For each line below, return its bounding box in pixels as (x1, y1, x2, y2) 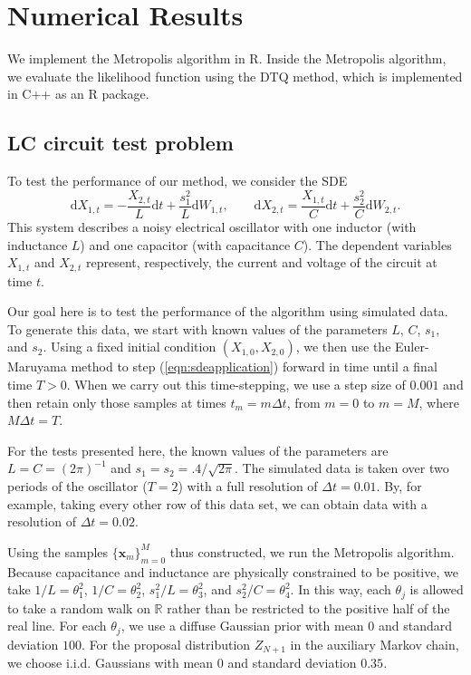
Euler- (395, 337, 429, 356)
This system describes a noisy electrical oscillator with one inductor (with (7, 217, 417, 236)
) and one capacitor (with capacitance (80, 235, 291, 254)
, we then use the (295, 337, 391, 356)
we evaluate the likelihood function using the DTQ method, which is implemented (7, 66, 463, 85)
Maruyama (7, 357, 67, 376)
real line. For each (7, 616, 107, 635)
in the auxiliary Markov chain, (290, 634, 459, 653)
